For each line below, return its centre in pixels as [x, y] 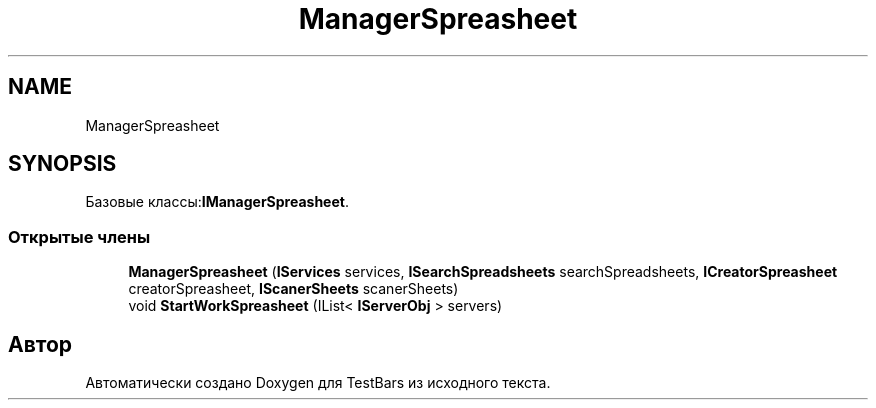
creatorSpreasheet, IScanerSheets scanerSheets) [293, 289]
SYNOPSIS [62, 164]
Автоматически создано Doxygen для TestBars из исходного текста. [318, 383]
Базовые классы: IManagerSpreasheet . [217, 202]
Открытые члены [79, 236]
